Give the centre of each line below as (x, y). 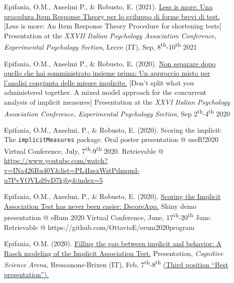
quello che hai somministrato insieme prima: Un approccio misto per (107, 73)
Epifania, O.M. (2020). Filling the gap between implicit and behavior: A (113, 243)
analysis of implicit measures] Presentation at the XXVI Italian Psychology (117, 102)
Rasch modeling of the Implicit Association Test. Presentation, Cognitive (114, 253)
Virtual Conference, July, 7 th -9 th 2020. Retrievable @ (84, 150)
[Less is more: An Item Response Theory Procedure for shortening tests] (113, 26)
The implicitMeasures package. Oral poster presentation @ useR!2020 (111, 139)
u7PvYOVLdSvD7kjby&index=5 (53, 180)
